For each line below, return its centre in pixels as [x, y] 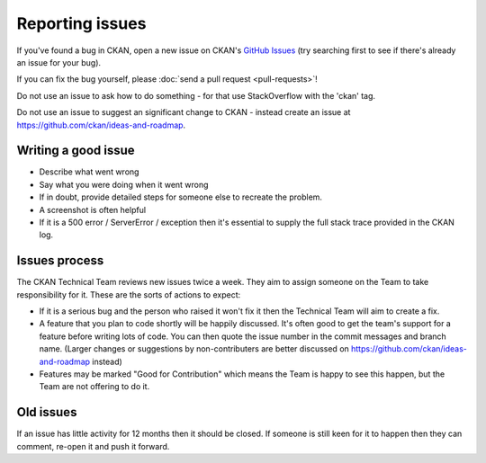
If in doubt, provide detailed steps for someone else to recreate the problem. [181, 197]
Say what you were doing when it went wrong [124, 184]
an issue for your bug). [59, 62]
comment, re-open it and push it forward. [93, 446]
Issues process [60, 261]
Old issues [47, 412]
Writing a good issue [76, 151]
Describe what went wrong [89, 172]
